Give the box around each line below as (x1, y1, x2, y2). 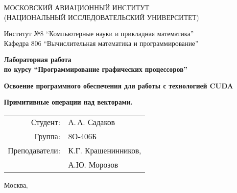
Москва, (4, 179, 28, 190)
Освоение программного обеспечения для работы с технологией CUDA (4, 80, 234, 90)
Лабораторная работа (4, 54, 71, 64)
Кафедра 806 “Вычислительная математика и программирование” (4, 38, 199, 48)
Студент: (31, 116, 61, 128)
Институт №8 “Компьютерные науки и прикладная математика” (4, 28, 194, 39)
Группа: (34, 130, 61, 142)
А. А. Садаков (68, 116, 115, 128)
